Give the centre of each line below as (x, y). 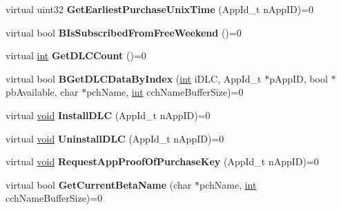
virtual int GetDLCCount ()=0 (76, 55)
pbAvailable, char (42, 92)
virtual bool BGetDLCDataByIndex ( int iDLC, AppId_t (134, 78)
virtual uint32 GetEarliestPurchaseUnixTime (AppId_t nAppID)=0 (160, 9)
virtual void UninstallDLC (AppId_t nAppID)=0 (115, 138)
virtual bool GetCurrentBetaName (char (99, 184)
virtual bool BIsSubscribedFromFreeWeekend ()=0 (124, 32)
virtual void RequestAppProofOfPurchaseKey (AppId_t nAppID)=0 (162, 161)
